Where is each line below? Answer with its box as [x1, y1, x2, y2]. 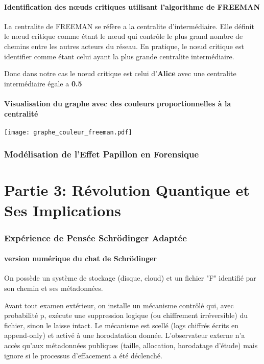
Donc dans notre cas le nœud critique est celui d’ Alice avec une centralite [4, 68, 236, 79]
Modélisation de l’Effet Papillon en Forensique [4, 148, 199, 161]
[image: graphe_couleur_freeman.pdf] [4, 128, 132, 136]
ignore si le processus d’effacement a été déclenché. [4, 350, 162, 360]
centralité [4, 108, 38, 119]
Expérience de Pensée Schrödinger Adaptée [4, 231, 187, 244]
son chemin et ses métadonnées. [4, 283, 103, 293]
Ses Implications [4, 199, 121, 220]
